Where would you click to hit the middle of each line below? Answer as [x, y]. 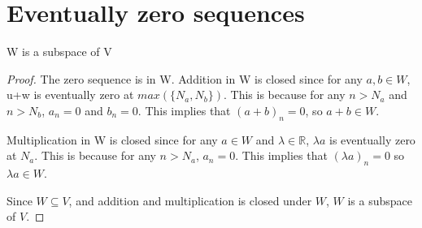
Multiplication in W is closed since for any [112, 139]
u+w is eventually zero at [70, 95]
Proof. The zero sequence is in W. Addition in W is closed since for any [185, 78]
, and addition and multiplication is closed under [190, 200]
